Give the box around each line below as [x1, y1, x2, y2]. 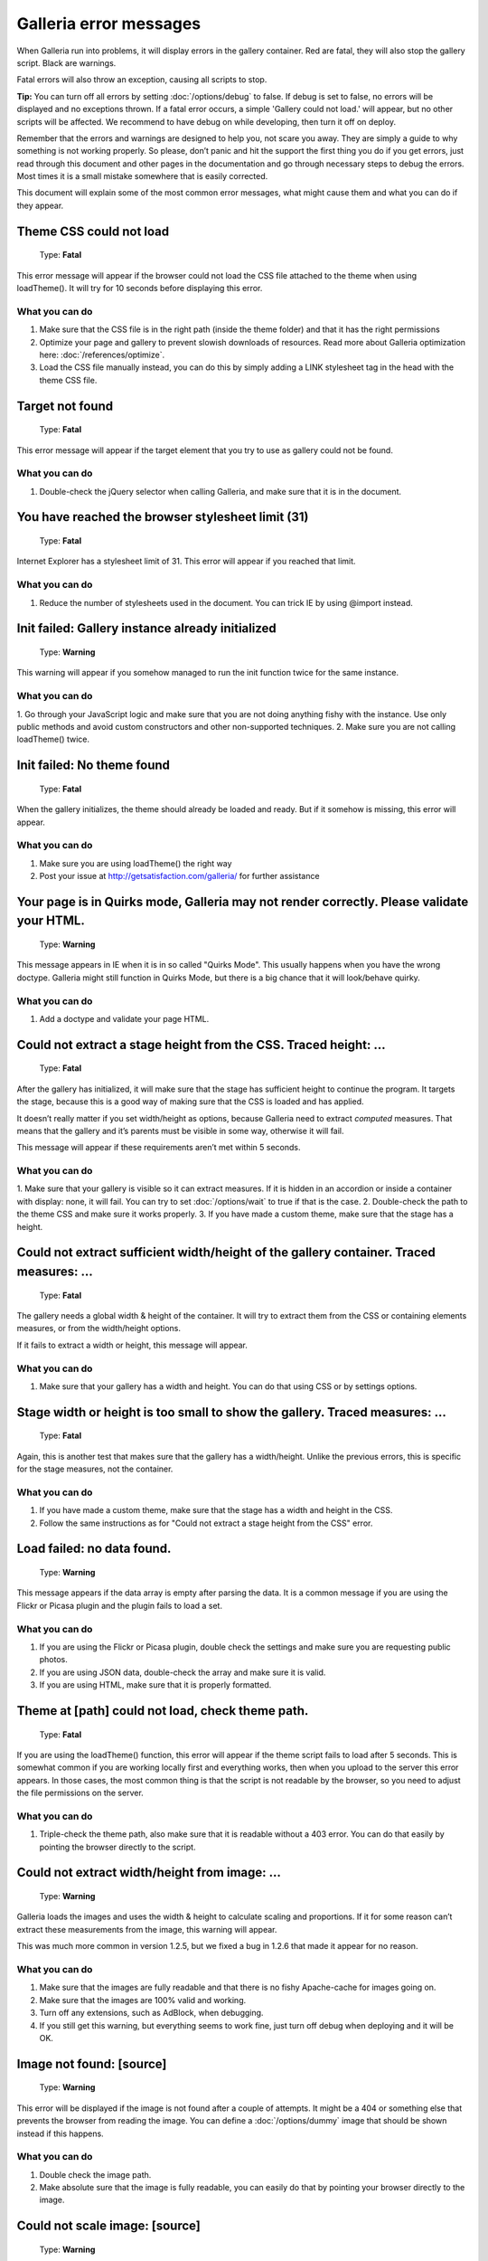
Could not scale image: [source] [16, 2218, 201, 2234]
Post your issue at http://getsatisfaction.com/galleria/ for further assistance [39, 871, 320, 882]
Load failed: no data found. [16, 1541, 172, 1556]
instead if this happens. [16, 2128, 104, 2139]
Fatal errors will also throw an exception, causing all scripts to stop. [16, 74, 267, 85]
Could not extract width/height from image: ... [16, 1865, 282, 1880]
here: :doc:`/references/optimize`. [39, 349, 165, 360]
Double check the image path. [39, 2169, 152, 2180]
